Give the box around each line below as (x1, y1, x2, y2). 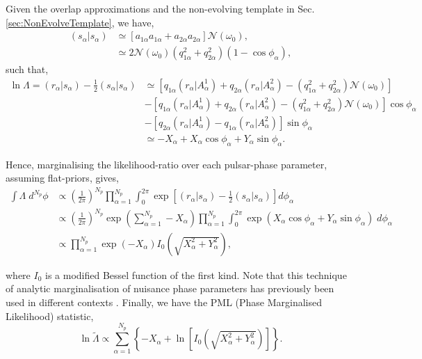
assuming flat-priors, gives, (6, 170, 119, 185)
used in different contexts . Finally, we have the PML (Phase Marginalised (6, 295, 322, 310)
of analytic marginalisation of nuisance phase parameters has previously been (6, 281, 334, 296)
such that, (6, 62, 49, 77)
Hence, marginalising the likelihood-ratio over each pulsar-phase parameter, (6, 157, 327, 171)
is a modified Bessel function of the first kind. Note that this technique (45, 267, 347, 282)
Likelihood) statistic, (6, 308, 94, 323)
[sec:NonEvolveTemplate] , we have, (6, 15, 154, 29)
